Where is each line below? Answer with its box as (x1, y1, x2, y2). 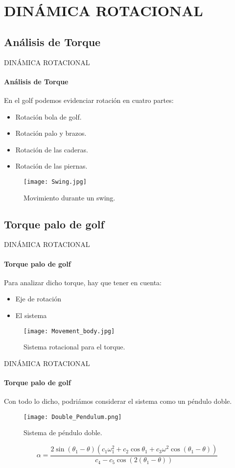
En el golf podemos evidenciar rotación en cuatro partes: (4, 95, 174, 105)
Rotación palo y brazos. (15, 128, 87, 138)
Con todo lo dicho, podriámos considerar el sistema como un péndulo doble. (4, 396, 232, 406)
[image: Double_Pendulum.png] (23, 413, 122, 420)
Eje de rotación (15, 294, 61, 304)
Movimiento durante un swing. (23, 192, 116, 202)
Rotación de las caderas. (15, 144, 88, 154)
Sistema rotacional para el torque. (23, 342, 125, 352)
